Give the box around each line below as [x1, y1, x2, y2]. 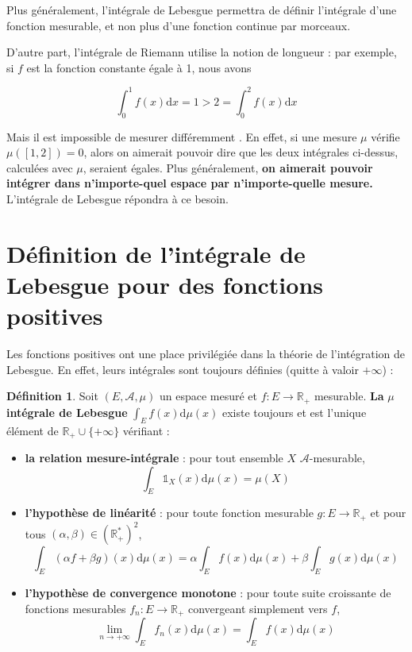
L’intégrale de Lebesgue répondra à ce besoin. [6, 191, 229, 207]
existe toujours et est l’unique [221, 403, 367, 420]
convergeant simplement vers [188, 600, 328, 616]
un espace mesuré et [159, 388, 258, 404]
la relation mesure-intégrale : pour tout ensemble [25, 449, 283, 466]
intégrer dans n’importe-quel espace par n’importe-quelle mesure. [6, 175, 373, 191]
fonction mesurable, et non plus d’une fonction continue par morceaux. [6, 17, 351, 33]
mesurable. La [314, 388, 384, 404]
